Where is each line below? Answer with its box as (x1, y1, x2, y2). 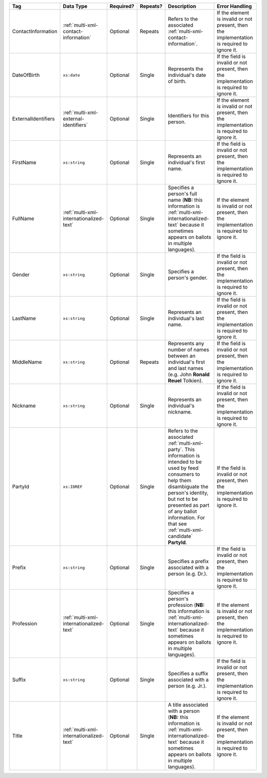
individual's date (168, 72, 206, 78)
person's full (168, 190, 197, 197)
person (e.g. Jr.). (168, 682, 207, 689)
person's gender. (168, 274, 208, 281)
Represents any (168, 340, 205, 347)
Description (168, 3, 196, 9)
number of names (168, 346, 210, 353)
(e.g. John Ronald (168, 371, 210, 378)
